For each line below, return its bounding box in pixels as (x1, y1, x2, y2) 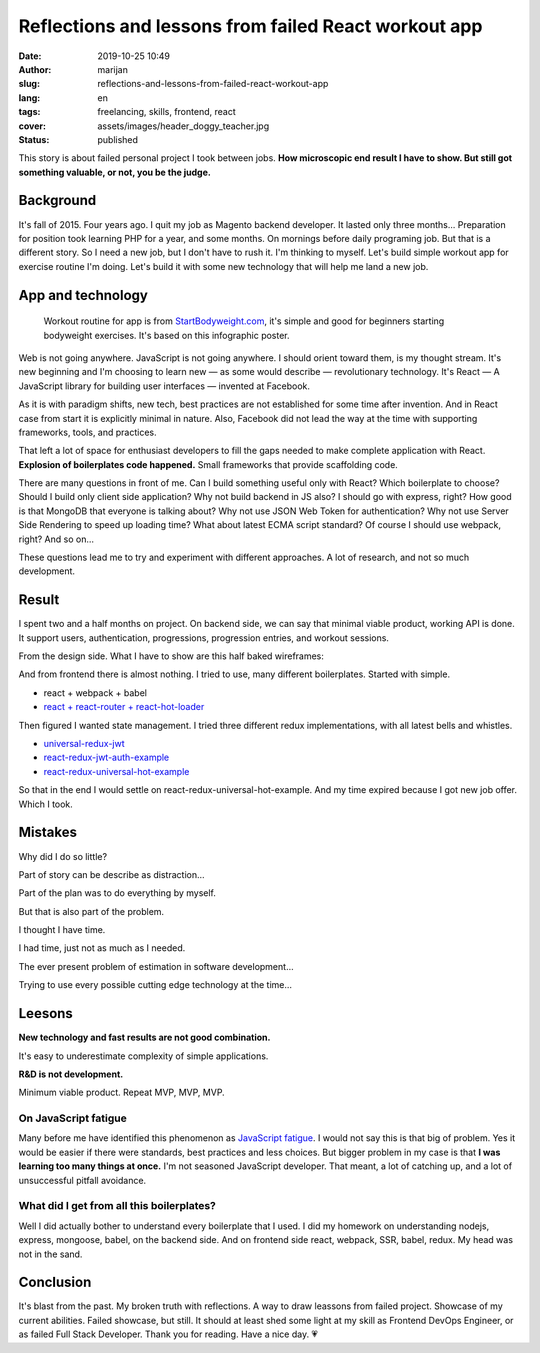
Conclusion (18, 1274, 92, 1291)
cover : (18, 120, 47, 132)
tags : (18, 106, 41, 118)
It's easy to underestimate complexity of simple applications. (18, 1050, 269, 1062)
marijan (97, 63, 129, 75)
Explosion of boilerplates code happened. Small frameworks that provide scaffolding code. (18, 458, 399, 470)
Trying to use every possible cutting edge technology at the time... (18, 979, 293, 991)
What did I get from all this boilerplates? (18, 1199, 217, 1213)
